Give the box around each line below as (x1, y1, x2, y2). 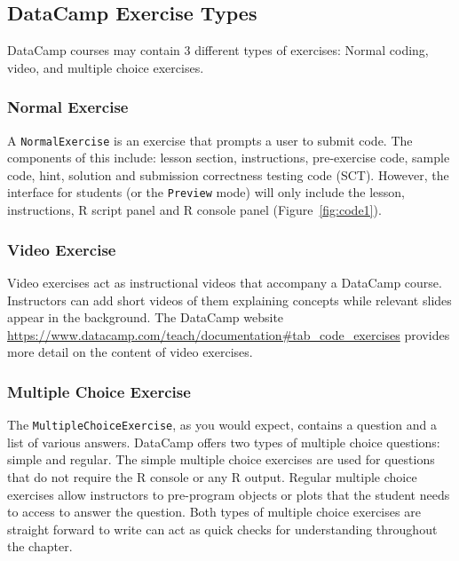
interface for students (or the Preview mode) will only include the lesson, (7, 183, 405, 201)
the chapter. (7, 537, 73, 556)
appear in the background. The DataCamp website (7, 308, 284, 327)
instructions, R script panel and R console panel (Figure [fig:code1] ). (7, 201, 382, 219)
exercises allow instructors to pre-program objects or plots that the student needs (7, 485, 450, 503)
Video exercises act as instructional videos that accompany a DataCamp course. (7, 273, 442, 291)
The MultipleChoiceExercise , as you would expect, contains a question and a (7, 415, 438, 434)
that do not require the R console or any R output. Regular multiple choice (7, 467, 417, 486)
